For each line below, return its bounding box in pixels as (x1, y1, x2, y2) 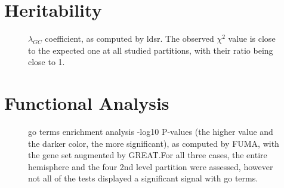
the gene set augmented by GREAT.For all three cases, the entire (28, 149, 267, 161)
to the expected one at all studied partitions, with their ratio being (28, 44, 273, 56)
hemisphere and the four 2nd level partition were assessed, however (28, 160, 273, 172)
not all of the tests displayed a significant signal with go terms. (28, 172, 258, 184)
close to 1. (28, 56, 65, 68)
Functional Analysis (4, 91, 169, 115)
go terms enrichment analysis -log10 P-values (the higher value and (28, 125, 273, 138)
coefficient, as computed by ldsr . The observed (45, 32, 214, 45)
